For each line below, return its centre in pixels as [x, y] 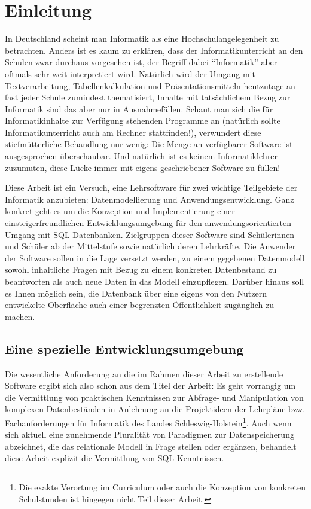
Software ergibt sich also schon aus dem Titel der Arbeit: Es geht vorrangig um [150, 385]
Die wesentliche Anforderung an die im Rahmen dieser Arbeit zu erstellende [144, 374]
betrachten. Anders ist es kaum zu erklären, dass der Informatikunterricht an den [154, 50]
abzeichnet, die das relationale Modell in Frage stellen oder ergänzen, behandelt [151, 446]
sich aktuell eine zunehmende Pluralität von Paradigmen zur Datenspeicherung [150, 435]
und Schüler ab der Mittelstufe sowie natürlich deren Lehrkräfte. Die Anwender [150, 246]
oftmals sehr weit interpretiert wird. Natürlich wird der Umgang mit [130, 73]
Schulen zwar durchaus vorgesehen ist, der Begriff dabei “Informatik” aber [141, 62]
